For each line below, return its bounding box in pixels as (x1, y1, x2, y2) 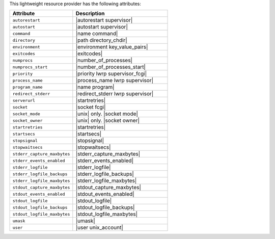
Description (75, 10, 105, 17)
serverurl (12, 97, 36, 103)
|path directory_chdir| (75, 37, 127, 44)
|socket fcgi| (75, 103, 106, 111)
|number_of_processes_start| (75, 64, 146, 71)
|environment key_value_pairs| (75, 43, 148, 50)
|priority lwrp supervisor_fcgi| (75, 70, 147, 77)
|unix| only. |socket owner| (75, 117, 140, 124)
